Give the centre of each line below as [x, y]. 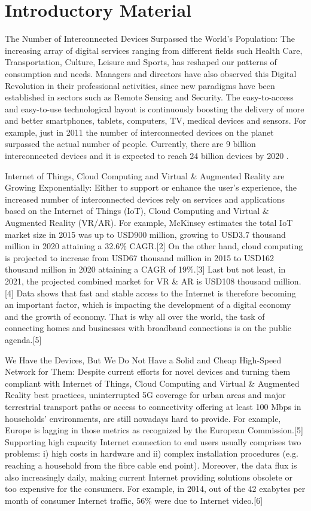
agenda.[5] [23, 339]
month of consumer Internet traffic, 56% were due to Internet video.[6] [134, 500]
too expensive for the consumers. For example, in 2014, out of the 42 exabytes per [155, 489]
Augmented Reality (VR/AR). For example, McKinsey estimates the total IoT [149, 223]
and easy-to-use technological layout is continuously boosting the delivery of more [155, 108]
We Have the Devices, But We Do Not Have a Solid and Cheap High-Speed [143, 359]
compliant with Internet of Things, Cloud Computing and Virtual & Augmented [152, 383]
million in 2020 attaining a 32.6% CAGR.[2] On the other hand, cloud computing [154, 246]
